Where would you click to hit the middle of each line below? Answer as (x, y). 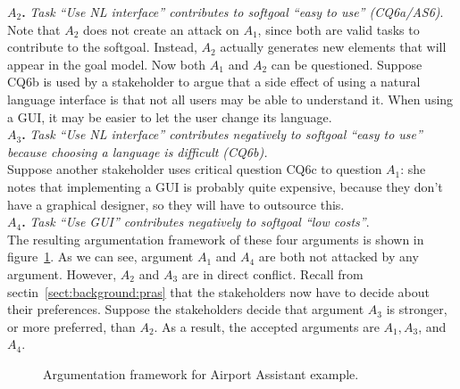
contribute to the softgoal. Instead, (102, 47)
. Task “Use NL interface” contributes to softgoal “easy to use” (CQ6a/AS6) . (233, 12)
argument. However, (62, 273)
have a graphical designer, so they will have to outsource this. (176, 204)
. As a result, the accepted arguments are (267, 326)
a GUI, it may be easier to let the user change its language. (170, 116)
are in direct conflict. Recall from (272, 273)
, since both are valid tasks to (339, 29)
